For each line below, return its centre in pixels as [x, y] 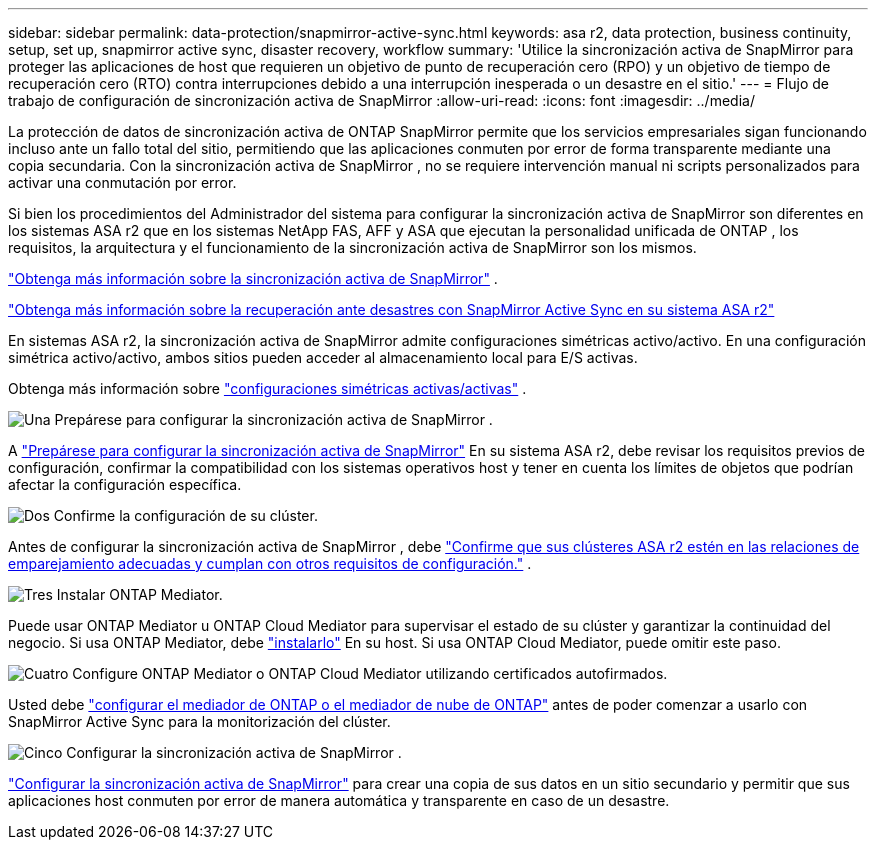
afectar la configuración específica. [125, 484]
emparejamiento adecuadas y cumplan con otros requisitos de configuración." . [270, 563]
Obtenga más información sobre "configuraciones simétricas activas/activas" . [267, 388]
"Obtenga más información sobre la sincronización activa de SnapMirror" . [253, 278]
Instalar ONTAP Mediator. [139, 594]
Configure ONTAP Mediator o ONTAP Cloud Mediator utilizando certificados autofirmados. [370, 673]
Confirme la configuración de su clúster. [185, 515]
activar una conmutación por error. [122, 182]
